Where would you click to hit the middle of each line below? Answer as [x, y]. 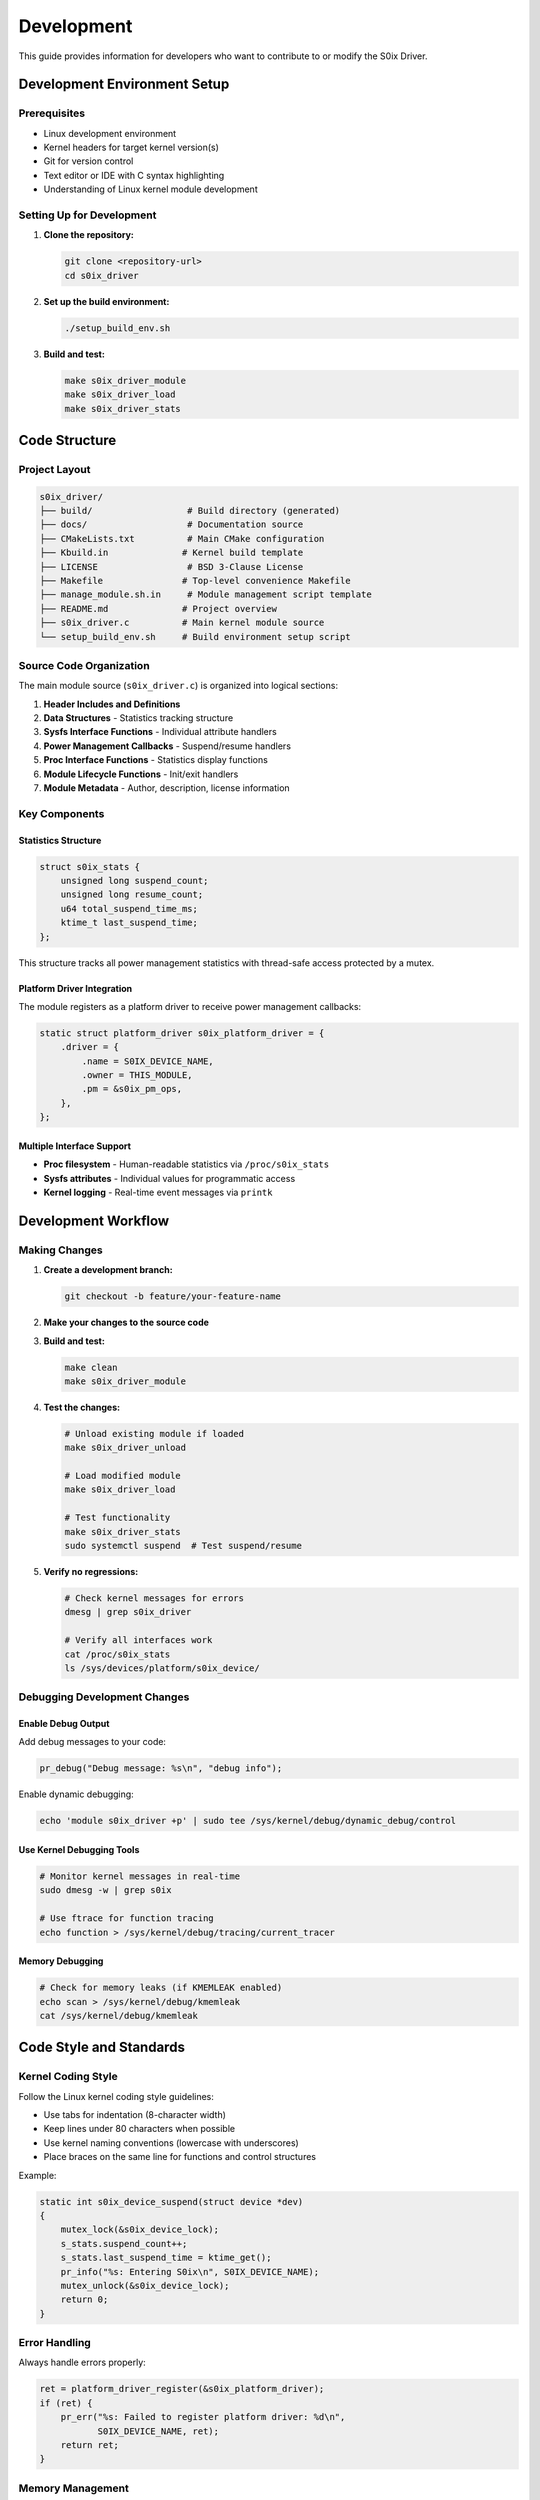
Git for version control [88, 161]
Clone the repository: [88, 235]
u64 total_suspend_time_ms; [129, 908]
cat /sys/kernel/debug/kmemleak [119, 2015]
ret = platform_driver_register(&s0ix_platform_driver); [182, 2389]
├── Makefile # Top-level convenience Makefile [195, 580]
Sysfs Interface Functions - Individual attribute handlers [160, 732]
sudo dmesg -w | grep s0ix [105, 1890]
